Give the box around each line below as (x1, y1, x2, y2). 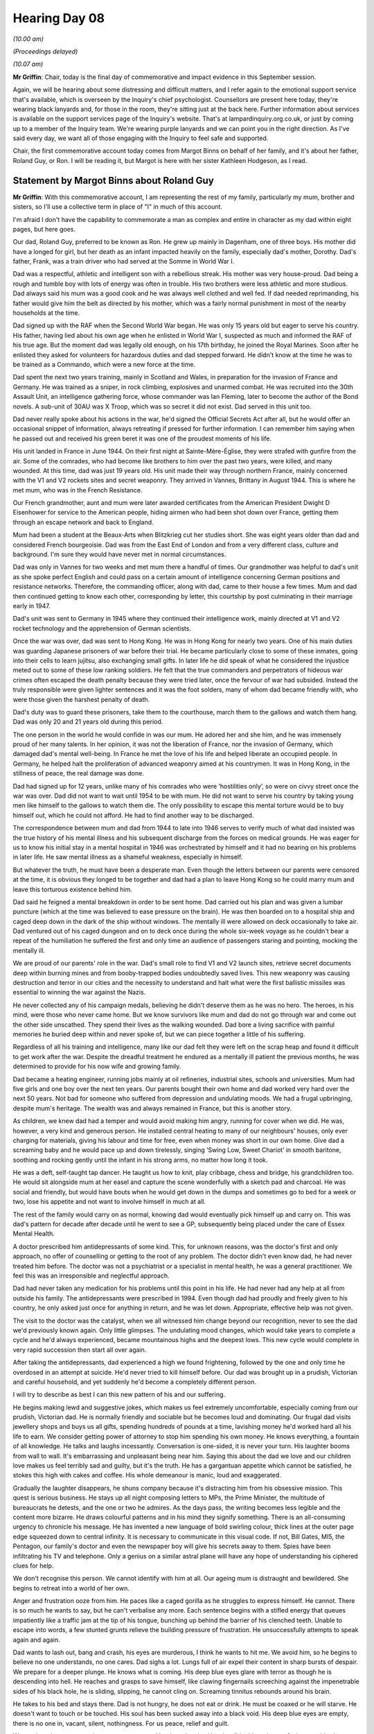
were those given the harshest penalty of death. (12, 695, 150, 703)
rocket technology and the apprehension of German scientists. (12, 624, 192, 633)
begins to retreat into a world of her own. (12, 1583, 130, 1592)
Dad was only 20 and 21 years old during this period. (12, 718, 163, 726)
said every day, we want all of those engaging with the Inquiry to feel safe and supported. (12, 134, 269, 142)
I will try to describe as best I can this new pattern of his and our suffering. (12, 1391, 225, 1399)
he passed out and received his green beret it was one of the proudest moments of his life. (12, 434, 271, 443)
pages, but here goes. (12, 225, 76, 233)
